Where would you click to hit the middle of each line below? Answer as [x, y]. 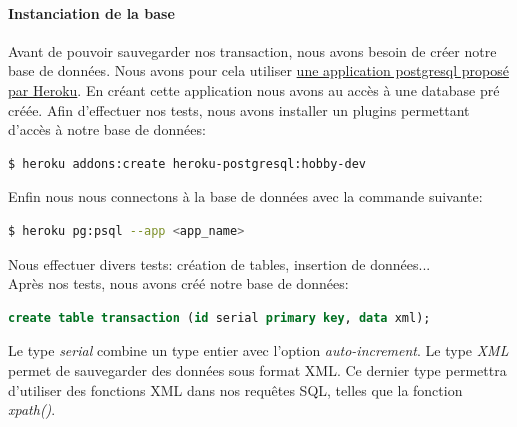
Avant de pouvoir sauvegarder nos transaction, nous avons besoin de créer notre [252, 50]
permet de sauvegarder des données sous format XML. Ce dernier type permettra [257, 369]
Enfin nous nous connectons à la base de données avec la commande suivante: [245, 196]
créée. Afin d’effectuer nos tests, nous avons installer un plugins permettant [239, 109]
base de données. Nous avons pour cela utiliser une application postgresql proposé [258, 70]
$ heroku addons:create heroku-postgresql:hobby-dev [187, 163]
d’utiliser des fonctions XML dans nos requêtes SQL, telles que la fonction [235, 389]
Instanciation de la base [91, 12]
